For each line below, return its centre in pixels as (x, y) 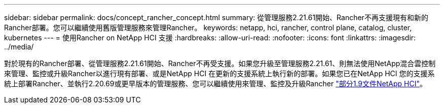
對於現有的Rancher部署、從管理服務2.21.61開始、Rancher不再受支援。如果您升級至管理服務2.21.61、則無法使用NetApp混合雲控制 (220, 63)
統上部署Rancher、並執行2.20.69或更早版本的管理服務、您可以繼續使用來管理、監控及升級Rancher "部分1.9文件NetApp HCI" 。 (215, 84)
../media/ (19, 47)
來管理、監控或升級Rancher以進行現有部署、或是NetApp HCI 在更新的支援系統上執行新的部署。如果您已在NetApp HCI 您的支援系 (219, 73)
